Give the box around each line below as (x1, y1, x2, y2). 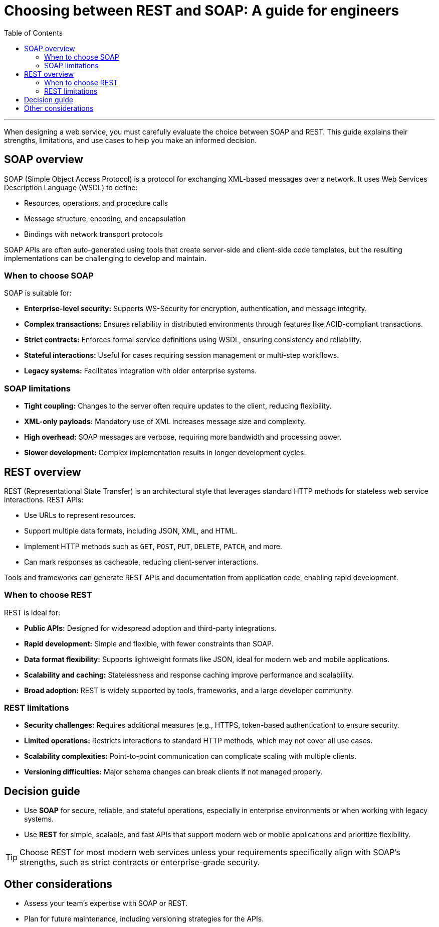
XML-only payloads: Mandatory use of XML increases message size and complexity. (24, 417, 306, 426)
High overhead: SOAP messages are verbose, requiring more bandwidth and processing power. (24, 433, 342, 442)
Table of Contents (4, 28, 63, 37)
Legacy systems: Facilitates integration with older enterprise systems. (24, 366, 257, 375)
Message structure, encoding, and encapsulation (24, 214, 186, 223)
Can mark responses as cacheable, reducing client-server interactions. (24, 557, 259, 566)
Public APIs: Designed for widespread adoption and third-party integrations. (24, 623, 277, 632)
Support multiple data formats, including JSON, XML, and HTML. (24, 526, 238, 535)
